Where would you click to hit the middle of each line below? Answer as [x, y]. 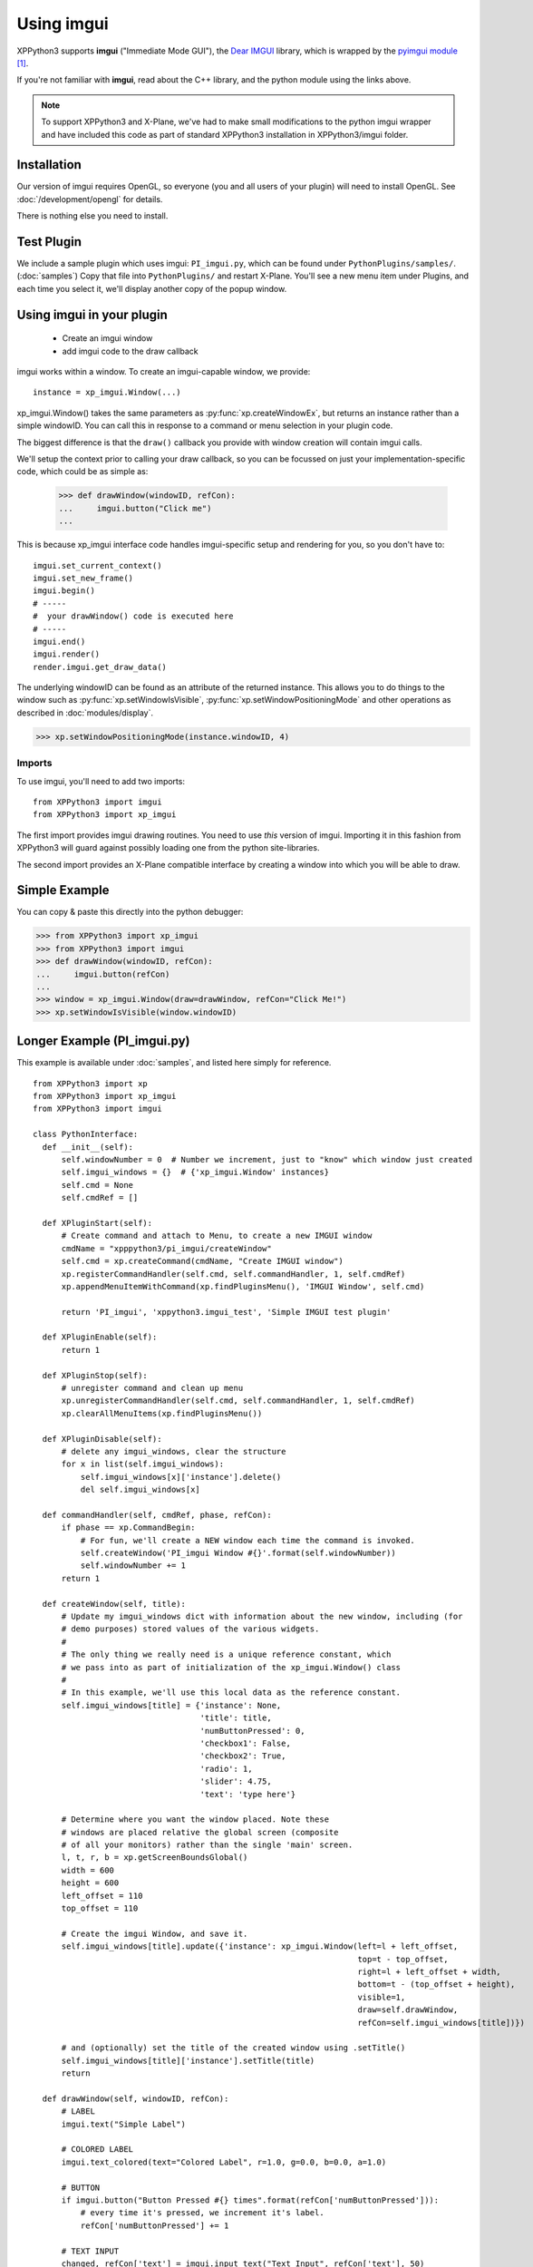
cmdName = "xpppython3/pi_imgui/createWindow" [166, 1248]
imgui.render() [67, 654]
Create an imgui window [107, 338]
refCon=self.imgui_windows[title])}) [441, 2023]
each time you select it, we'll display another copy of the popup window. [152, 288]
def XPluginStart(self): [97, 1223]
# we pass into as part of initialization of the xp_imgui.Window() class [231, 1667]
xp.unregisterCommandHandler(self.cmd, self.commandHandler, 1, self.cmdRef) [238, 1401]
